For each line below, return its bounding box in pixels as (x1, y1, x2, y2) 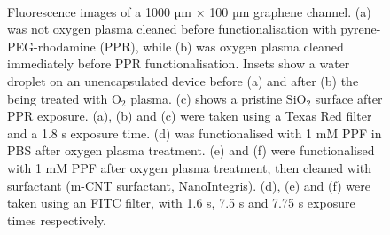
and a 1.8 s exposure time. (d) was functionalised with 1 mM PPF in (7, 123, 382, 142)
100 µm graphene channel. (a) (209, 2, 371, 20)
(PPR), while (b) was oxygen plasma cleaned (99, 36, 344, 55)
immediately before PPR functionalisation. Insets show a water (7, 54, 350, 73)
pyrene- (340, 20, 381, 38)
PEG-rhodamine (7, 36, 96, 55)
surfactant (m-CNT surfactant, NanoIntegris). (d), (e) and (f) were (7, 176, 370, 194)
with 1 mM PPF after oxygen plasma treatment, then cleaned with (7, 158, 372, 176)
